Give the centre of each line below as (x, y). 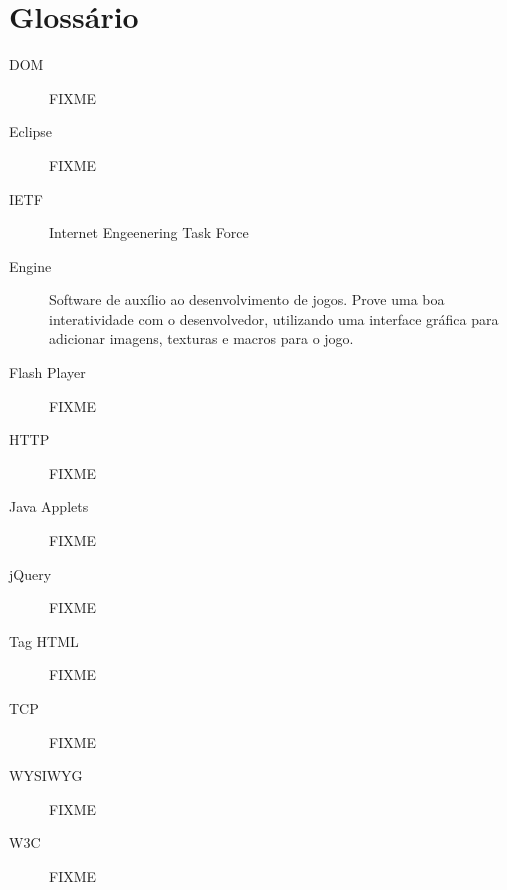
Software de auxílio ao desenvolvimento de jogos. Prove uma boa (247, 299)
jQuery (30, 573)
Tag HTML (44, 640)
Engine (30, 265)
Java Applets (49, 506)
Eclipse (31, 131)
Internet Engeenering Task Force (149, 232)
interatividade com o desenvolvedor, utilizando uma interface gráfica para (274, 318)
